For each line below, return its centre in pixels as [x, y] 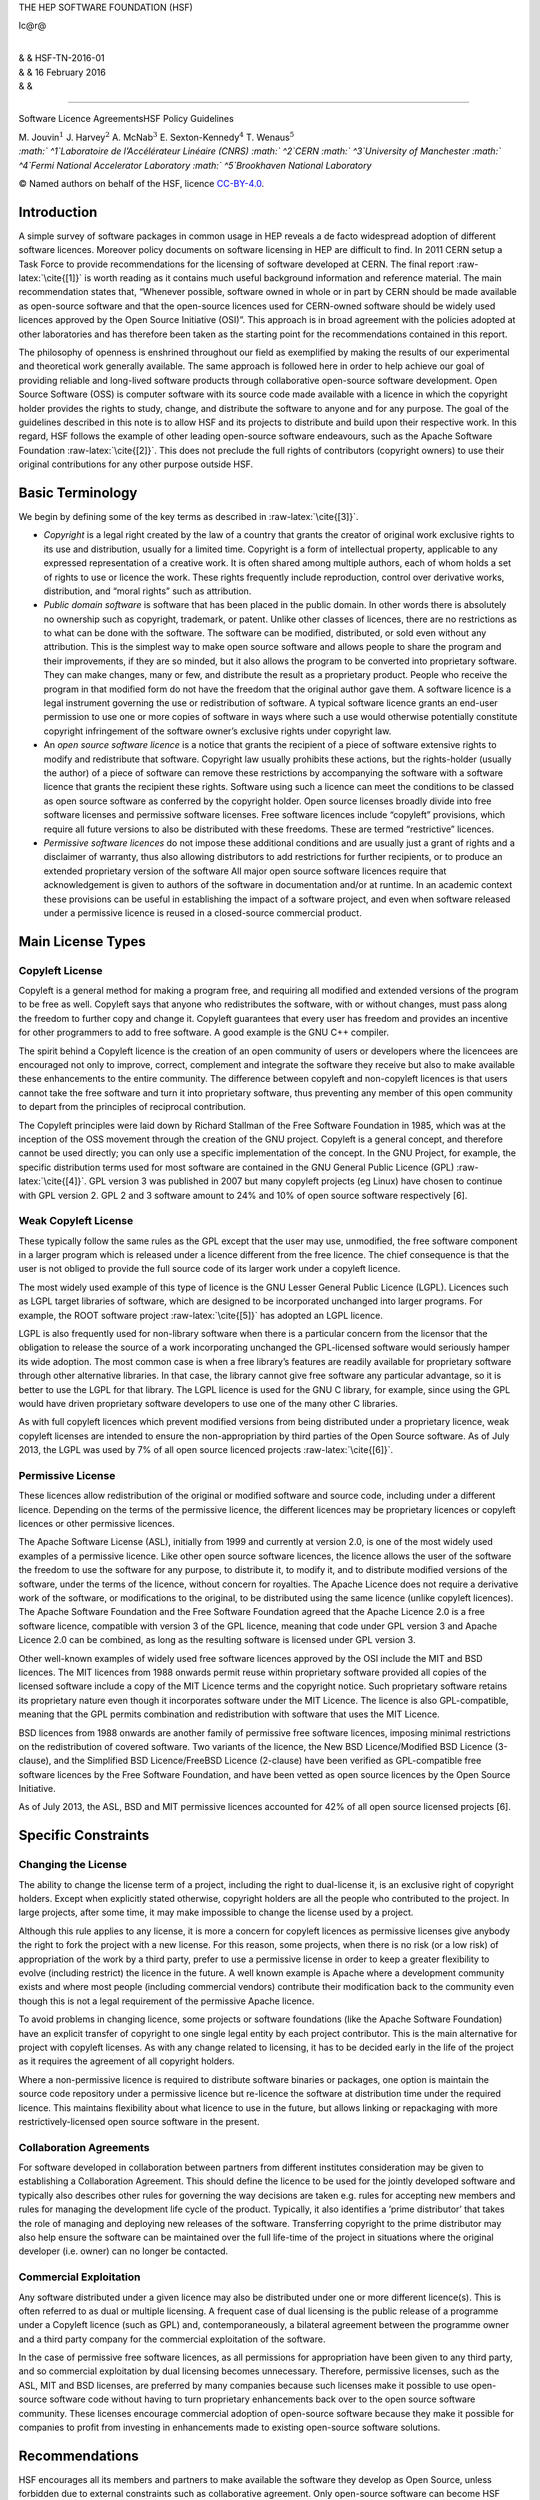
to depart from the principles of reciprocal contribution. [132, 1107]
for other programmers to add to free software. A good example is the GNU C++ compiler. [204, 1032]
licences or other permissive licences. [96, 1524]
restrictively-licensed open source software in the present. [139, 2121]
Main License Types [82, 941]
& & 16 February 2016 [62, 72]
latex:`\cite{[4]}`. [52, 1181]
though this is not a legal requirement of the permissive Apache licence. [166, 2001]
